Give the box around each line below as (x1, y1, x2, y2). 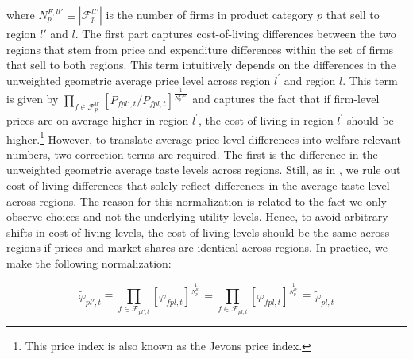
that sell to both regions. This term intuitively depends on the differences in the (6, 56, 396, 73)
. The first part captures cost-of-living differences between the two (75, 25, 396, 41)
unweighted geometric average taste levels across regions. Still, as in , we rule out (6, 161, 401, 178)
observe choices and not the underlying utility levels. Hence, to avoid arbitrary (6, 208, 388, 225)
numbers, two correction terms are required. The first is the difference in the (6, 145, 378, 162)
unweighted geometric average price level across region (6, 71, 271, 88)
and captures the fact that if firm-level (192, 91, 380, 107)
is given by (6, 91, 59, 107)
